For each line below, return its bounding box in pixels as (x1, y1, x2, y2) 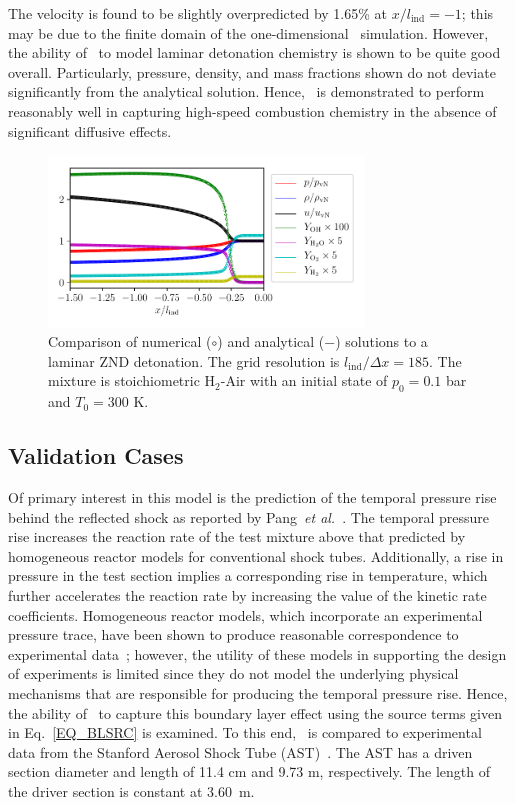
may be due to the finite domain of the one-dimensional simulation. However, (8, 22, 489, 43)
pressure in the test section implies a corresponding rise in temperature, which (8, 565, 488, 586)
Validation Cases (8, 440, 184, 471)
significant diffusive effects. (8, 120, 172, 141)
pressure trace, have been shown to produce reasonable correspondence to (8, 624, 459, 645)
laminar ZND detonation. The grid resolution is (48, 350, 340, 371)
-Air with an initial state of (220, 370, 388, 391)
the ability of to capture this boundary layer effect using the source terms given (8, 702, 502, 723)
